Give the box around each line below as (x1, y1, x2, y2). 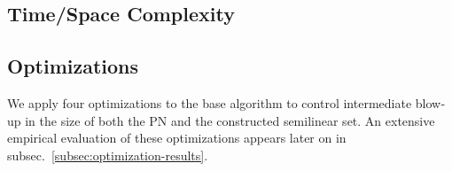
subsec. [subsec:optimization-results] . (7, 145, 208, 164)
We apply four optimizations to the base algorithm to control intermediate (7, 93, 412, 112)
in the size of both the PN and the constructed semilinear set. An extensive (25, 111, 435, 129)
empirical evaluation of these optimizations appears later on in (7, 128, 347, 147)
